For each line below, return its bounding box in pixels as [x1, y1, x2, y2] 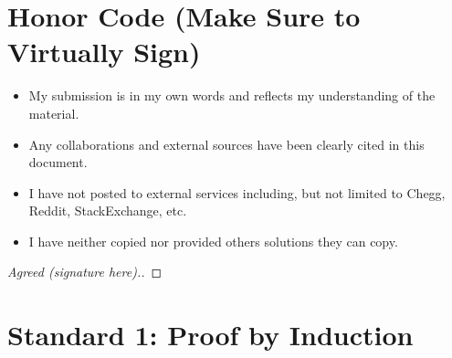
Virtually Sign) [7, 33, 201, 70]
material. [28, 103, 79, 122]
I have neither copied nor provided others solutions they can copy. [28, 231, 398, 250]
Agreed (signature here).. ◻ [7, 262, 163, 281]
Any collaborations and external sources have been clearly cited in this [28, 134, 425, 153]
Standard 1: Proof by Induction [7, 316, 414, 353]
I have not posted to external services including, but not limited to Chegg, [28, 183, 446, 202]
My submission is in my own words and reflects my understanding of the [28, 86, 436, 105]
